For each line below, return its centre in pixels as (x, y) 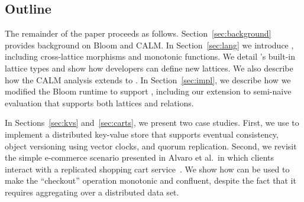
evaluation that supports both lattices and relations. (99, 102)
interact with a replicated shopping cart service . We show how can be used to (147, 169)
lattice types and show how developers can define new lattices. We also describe (149, 68)
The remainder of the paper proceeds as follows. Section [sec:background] (138, 33)
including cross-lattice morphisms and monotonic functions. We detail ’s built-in (150, 56)
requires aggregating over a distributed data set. (92, 192)
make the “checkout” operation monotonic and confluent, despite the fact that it (151, 180)
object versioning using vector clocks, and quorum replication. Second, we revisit (151, 146)
